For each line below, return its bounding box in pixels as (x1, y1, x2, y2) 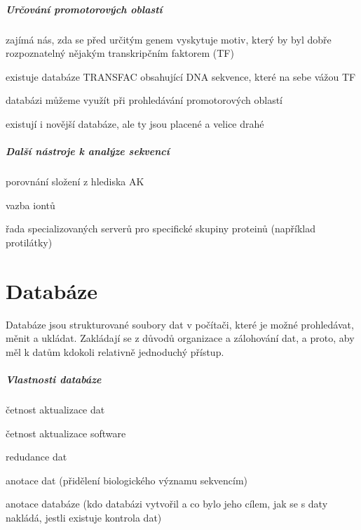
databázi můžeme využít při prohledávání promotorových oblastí (6, 93, 282, 107)
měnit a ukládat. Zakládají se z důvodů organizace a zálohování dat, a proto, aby (6, 331, 355, 345)
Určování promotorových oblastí (6, 1, 163, 16)
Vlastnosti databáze (6, 371, 102, 386)
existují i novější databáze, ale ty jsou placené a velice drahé (6, 116, 264, 131)
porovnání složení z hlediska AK (6, 174, 144, 189)
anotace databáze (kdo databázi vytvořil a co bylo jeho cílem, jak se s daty (6, 496, 328, 511)
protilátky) (6, 234, 53, 249)
